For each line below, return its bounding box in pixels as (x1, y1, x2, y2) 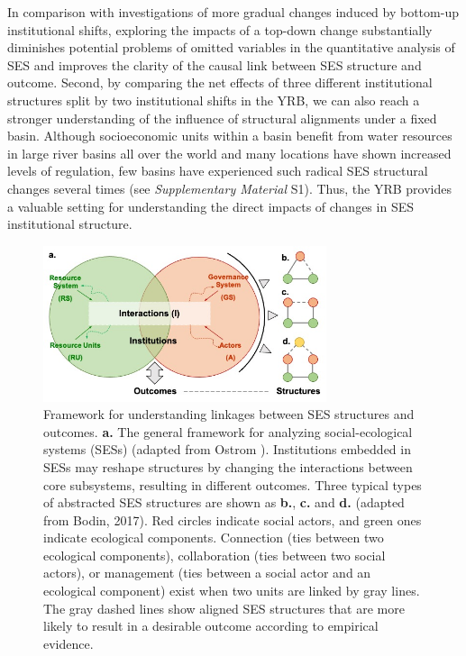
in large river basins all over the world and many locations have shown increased (7, 143, 452, 162)
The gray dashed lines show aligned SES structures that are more (43, 598, 405, 617)
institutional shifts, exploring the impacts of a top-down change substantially (7, 20, 433, 39)
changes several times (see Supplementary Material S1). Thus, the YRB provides (7, 178, 452, 197)
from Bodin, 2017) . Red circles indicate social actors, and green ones (43, 510, 422, 529)
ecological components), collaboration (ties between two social (43, 545, 386, 564)
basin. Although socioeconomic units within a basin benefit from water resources (7, 126, 452, 145)
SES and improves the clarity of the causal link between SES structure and (7, 55, 422, 74)
